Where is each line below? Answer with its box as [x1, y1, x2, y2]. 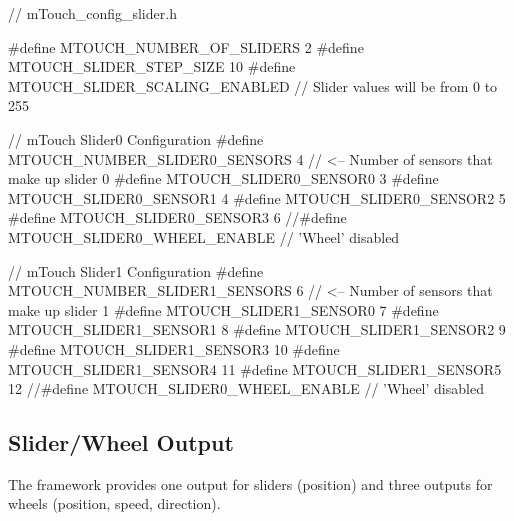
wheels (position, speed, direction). [8, 493, 221, 514]
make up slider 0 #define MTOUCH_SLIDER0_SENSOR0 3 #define [8, 168, 439, 189]
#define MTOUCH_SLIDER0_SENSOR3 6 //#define [8, 207, 347, 228]
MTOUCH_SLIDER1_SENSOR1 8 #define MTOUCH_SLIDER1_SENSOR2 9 [8, 319, 506, 340]
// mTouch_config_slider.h [8, 3, 177, 23]
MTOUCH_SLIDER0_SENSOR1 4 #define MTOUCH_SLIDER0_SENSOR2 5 [8, 187, 506, 208]
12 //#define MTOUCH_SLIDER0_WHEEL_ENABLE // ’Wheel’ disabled [8, 378, 484, 399]
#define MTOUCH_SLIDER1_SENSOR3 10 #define [8, 338, 340, 359]
